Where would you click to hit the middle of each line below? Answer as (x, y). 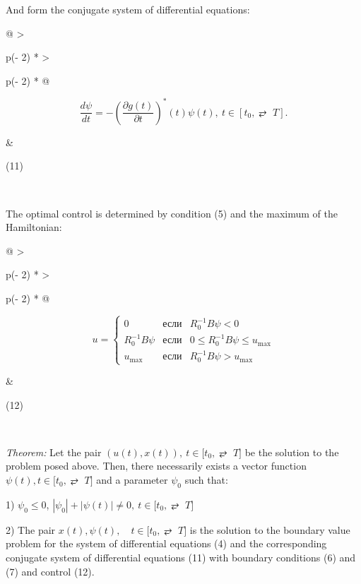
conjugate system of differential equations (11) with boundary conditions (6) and (181, 558)
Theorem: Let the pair (54, 452)
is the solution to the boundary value (270, 529)
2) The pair (31, 529)
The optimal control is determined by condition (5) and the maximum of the (172, 213)
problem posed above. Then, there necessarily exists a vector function (156, 466)
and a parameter (132, 480)
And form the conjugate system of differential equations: (128, 9)
